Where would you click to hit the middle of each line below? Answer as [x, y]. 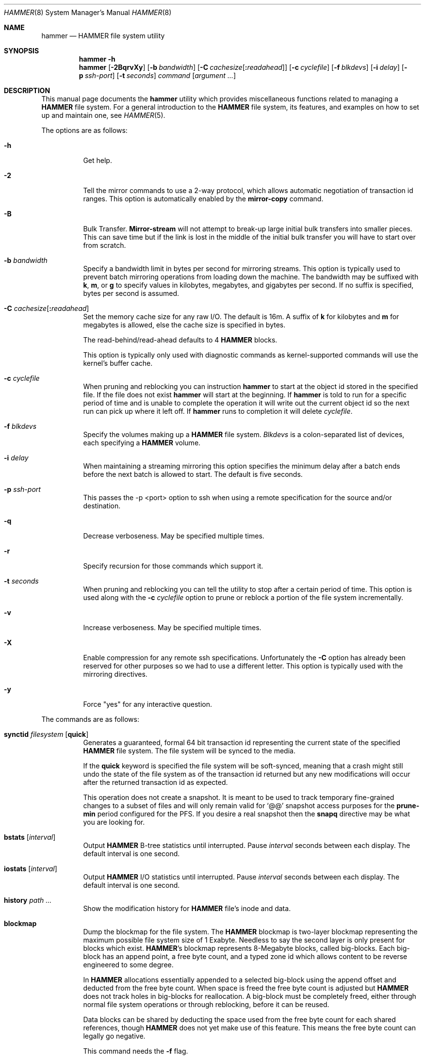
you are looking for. [114, 822]
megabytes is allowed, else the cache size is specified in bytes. [184, 325]
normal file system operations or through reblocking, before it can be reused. [206, 1004]
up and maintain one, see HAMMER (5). [103, 115]
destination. [102, 506]
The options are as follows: [84, 130]
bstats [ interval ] [30, 837]
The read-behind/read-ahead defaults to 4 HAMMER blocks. [180, 340]
